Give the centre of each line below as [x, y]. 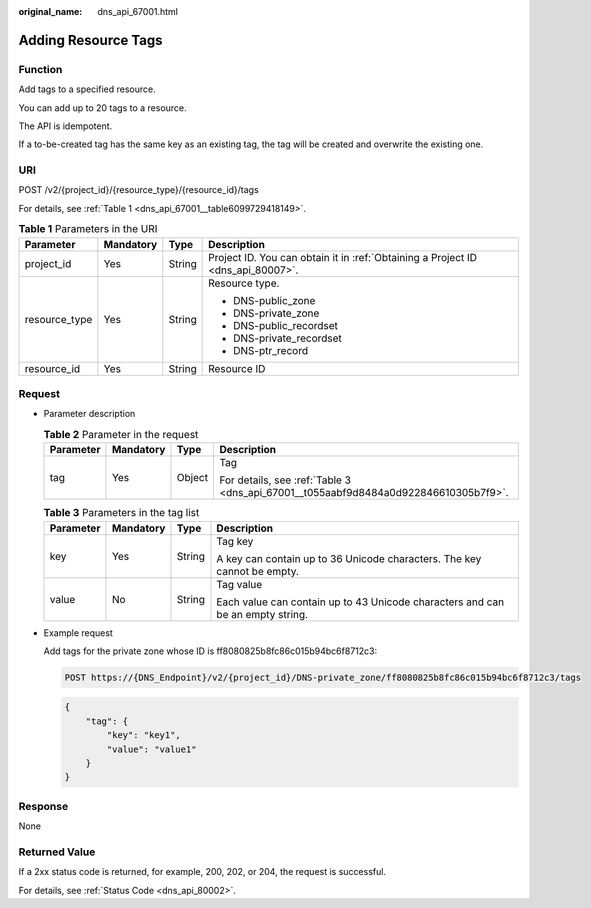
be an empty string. [262, 614]
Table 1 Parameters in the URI [88, 229]
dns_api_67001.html [138, 11]
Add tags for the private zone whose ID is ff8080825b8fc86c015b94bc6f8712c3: [210, 651]
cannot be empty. [258, 571]
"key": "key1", [144, 735]
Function [40, 69]
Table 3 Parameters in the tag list [121, 513]
